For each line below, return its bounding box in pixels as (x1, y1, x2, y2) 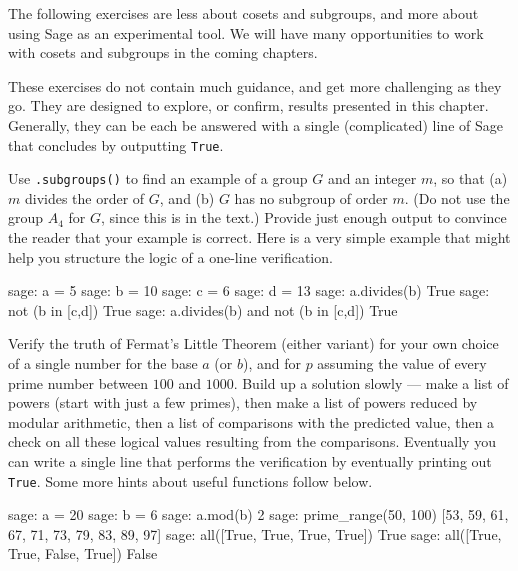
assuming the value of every (317, 353, 487, 374)
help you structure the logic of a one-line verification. (8, 246, 333, 267)
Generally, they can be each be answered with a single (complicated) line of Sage (8, 114, 503, 135)
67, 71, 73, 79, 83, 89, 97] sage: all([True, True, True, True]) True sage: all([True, (8, 523, 502, 544)
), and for (242, 353, 301, 374)
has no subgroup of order (234, 187, 388, 208)
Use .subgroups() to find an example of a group (8, 168, 308, 189)
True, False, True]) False (8, 543, 158, 564)
